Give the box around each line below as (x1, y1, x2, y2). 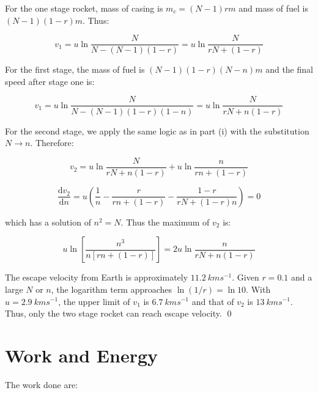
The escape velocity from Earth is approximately (5, 271, 188, 284)
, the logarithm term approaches (51, 282, 172, 295)
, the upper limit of (58, 295, 130, 307)
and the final (265, 63, 313, 76)
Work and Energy (5, 342, 158, 367)
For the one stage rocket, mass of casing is (5, 2, 163, 14)
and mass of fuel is (239, 2, 309, 14)
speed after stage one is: (5, 75, 95, 87)
